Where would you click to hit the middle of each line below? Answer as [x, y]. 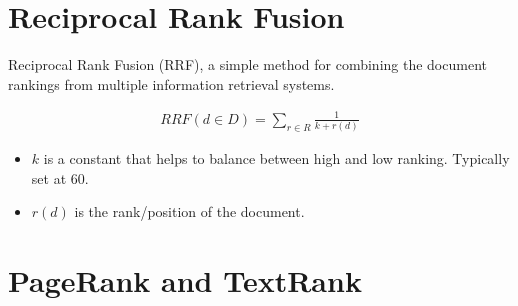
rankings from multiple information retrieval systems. [171, 83]
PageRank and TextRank [185, 280]
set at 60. [60, 177]
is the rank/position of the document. [189, 211]
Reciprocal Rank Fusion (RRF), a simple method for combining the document [247, 64]
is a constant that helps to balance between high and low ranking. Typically [276, 158]
